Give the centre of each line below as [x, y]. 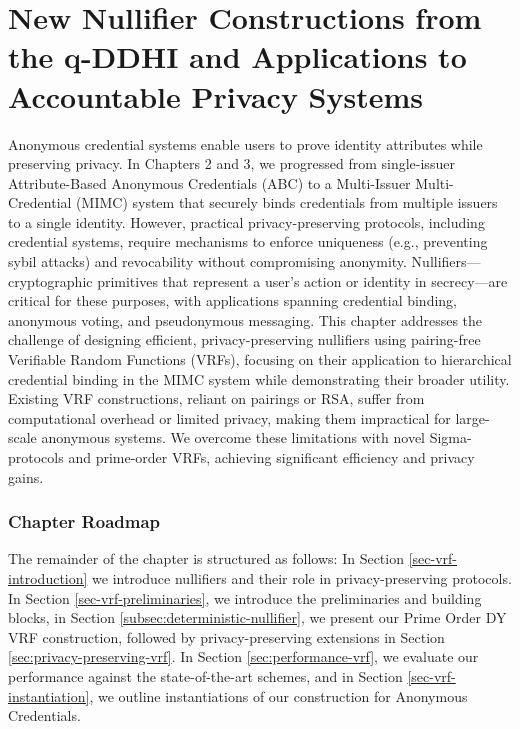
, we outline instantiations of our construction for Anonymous [278, 695]
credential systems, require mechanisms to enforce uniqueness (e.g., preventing [248, 241]
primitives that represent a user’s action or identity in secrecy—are [302, 280]
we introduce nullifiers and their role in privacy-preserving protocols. [302, 578]
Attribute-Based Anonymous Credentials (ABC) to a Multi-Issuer [209, 182]
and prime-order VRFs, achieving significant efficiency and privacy [271, 457]
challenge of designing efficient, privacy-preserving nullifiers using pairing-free [244, 339]
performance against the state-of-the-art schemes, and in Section [205, 675]
